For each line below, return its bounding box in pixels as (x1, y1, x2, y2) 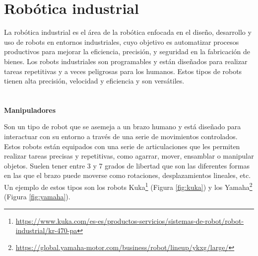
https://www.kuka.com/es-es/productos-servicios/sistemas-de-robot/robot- (15, 215, 244, 226)
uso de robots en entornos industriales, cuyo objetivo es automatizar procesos (4, 36, 239, 47)
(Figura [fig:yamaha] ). (4, 191, 70, 202)
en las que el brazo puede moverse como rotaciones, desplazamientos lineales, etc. (4, 170, 251, 180)
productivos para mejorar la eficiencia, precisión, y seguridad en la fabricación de (4, 46, 250, 57)
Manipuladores (4, 104, 56, 115)
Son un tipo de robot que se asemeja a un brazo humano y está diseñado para (4, 121, 241, 132)
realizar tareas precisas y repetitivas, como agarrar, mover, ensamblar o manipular (4, 151, 254, 161)
